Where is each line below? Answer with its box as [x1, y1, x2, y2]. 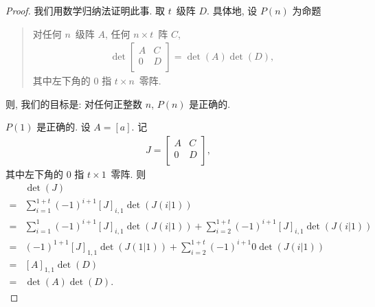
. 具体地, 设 [207, 3, 258, 17]
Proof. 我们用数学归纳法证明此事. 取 [5, 3, 166, 17]
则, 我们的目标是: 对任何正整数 [5, 96, 143, 111]
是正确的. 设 [36, 120, 91, 134]
